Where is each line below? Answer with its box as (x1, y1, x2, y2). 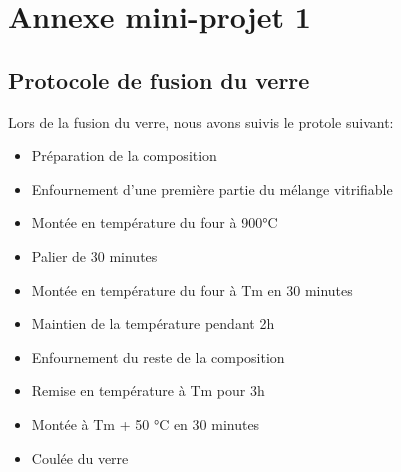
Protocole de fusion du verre (8, 64, 310, 95)
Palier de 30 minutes (31, 245, 158, 266)
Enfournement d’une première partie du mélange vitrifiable (31, 178, 393, 199)
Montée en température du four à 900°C (31, 212, 278, 233)
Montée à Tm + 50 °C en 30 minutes (31, 413, 260, 434)
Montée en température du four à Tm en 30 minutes (31, 279, 353, 300)
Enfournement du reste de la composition (31, 346, 285, 367)
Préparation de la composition (31, 145, 217, 166)
